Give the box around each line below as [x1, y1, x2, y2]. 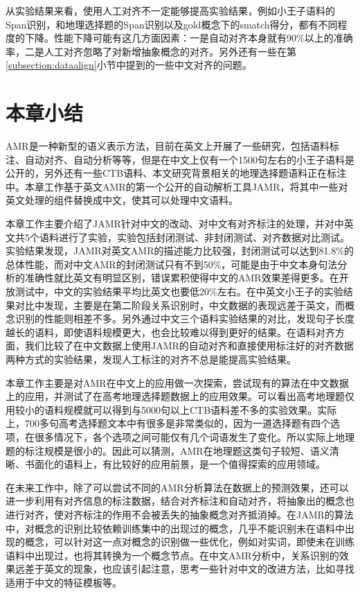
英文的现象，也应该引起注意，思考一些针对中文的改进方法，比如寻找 [44, 561, 354, 576]
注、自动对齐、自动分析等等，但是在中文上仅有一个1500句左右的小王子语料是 [6, 152, 354, 166]
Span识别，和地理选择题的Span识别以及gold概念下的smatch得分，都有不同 [6, 17, 338, 31]
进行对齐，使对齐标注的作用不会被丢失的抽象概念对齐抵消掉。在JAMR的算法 [6, 507, 354, 521]
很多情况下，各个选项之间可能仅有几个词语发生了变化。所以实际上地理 [34, 429, 354, 444]
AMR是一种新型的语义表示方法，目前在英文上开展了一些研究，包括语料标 [6, 139, 339, 153]
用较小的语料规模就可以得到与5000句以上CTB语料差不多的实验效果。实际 [6, 402, 337, 417]
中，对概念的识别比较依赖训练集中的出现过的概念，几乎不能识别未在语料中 [6, 521, 345, 535]
